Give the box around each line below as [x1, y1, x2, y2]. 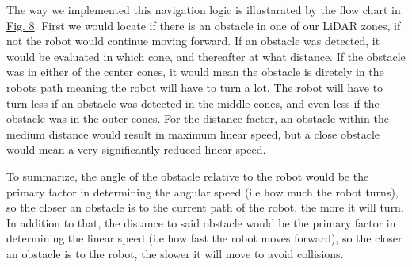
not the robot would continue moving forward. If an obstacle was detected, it [6, 32, 380, 49]
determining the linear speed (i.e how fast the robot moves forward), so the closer [6, 230, 402, 246]
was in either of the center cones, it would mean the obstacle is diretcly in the [6, 63, 384, 80]
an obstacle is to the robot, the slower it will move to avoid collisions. [6, 245, 344, 261]
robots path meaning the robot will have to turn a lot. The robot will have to [6, 78, 383, 95]
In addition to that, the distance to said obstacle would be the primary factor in [6, 214, 396, 231]
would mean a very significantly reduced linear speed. [6, 141, 266, 158]
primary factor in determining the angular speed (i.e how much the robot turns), [6, 183, 399, 200]
